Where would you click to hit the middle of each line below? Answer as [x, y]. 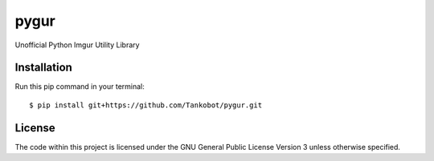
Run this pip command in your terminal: [80, 87]
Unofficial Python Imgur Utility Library [77, 45]
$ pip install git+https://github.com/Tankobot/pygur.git [146, 105]
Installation [43, 68]
